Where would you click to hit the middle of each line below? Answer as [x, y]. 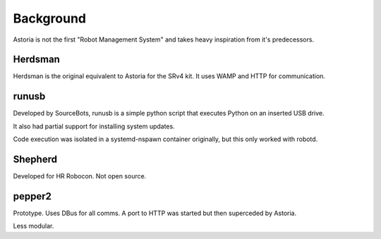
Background [49, 18]
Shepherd [35, 159]
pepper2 [32, 196]
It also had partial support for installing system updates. [94, 126]
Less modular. [34, 226]
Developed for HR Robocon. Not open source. [80, 176]
